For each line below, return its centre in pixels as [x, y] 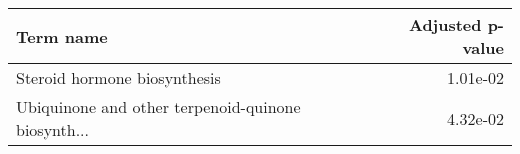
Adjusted [445, 24]
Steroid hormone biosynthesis [118, 77]
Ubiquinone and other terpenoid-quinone [158, 106]
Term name [62, 36]
